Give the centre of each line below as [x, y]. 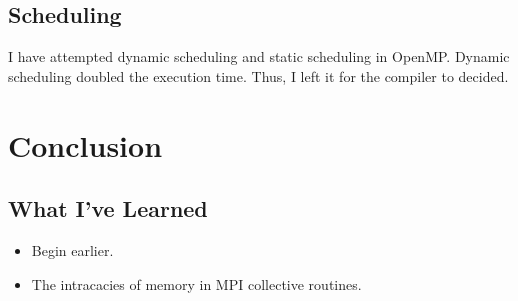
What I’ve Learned [108, 208]
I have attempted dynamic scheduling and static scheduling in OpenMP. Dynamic [259, 56]
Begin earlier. [72, 249]
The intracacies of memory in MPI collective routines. [196, 283]
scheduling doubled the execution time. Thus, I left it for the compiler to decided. [258, 75]
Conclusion [85, 144]
